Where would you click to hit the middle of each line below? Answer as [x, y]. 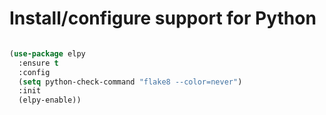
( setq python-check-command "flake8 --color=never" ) [130, 82]
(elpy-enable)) [50, 100]
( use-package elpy [47, 53]
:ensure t [38, 63]
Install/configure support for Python [163, 18]
